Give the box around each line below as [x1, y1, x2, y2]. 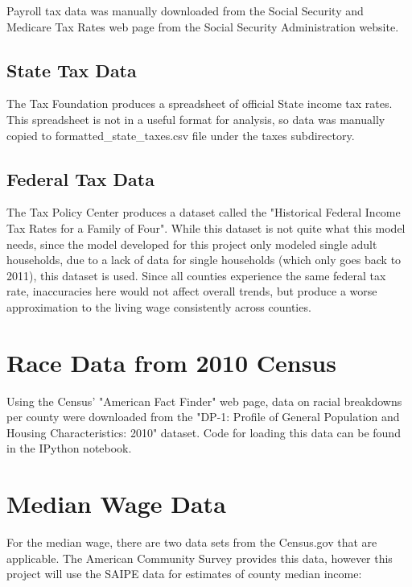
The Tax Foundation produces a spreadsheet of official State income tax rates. [6, 95, 393, 112]
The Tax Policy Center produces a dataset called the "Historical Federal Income [6, 204, 401, 221]
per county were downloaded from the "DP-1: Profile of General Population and [6, 408, 400, 425]
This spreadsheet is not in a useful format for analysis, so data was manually [6, 110, 385, 127]
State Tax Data [6, 57, 137, 82]
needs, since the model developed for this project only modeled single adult [6, 235, 377, 252]
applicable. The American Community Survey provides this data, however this [6, 549, 393, 566]
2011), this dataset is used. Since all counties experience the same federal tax [6, 267, 386, 283]
